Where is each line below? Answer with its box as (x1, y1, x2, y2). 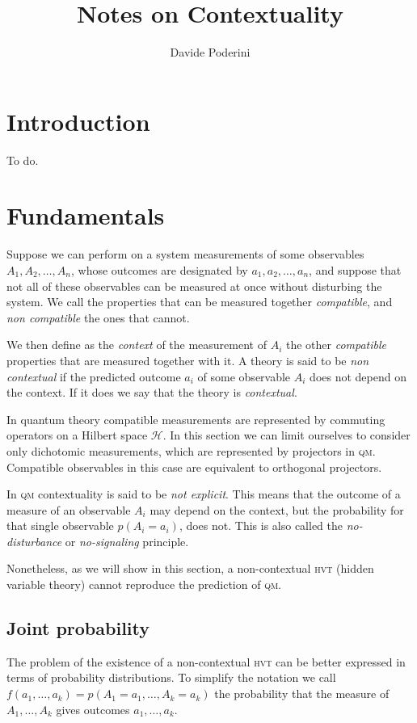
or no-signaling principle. (65, 532, 189, 549)
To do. (6, 151, 39, 168)
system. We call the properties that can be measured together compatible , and (6, 293, 393, 310)
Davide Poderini (170, 44, 251, 61)
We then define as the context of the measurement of (6, 336, 267, 353)
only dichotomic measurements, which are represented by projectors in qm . (6, 442, 376, 459)
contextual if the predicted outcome (6, 368, 181, 385)
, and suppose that (309, 261, 402, 278)
